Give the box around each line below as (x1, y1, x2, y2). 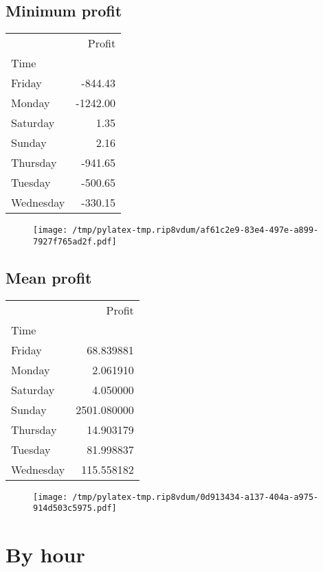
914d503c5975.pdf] (33, 503, 117, 514)
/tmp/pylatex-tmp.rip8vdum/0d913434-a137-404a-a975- (72, 492, 319, 502)
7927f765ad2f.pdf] (33, 236, 117, 247)
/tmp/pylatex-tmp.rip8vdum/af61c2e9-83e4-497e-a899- (72, 225, 319, 236)
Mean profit (5, 266, 92, 288)
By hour (5, 540, 85, 569)
